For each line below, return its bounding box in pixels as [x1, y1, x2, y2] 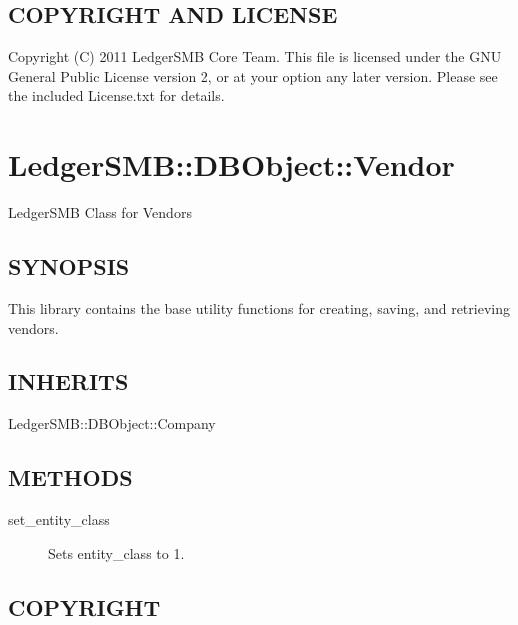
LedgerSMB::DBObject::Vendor [8, 144, 455, 185]
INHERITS [8, 366, 129, 397]
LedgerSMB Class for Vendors [8, 202, 192, 223]
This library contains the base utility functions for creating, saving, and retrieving [8, 297, 510, 318]
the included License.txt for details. [8, 85, 225, 106]
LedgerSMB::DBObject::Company [8, 413, 216, 434]
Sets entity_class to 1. [48, 542, 185, 563]
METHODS [8, 462, 133, 493]
